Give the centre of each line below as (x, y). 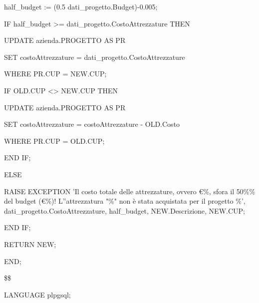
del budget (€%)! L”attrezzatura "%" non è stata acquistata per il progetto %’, (125, 201)
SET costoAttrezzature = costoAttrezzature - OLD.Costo (92, 124)
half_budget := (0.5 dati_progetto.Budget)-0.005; (81, 6)
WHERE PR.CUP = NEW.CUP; (55, 74)
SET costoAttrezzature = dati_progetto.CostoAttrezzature (95, 57)
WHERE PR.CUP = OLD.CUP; (54, 141)
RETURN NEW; (30, 244)
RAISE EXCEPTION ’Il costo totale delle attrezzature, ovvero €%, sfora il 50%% (130, 191)
